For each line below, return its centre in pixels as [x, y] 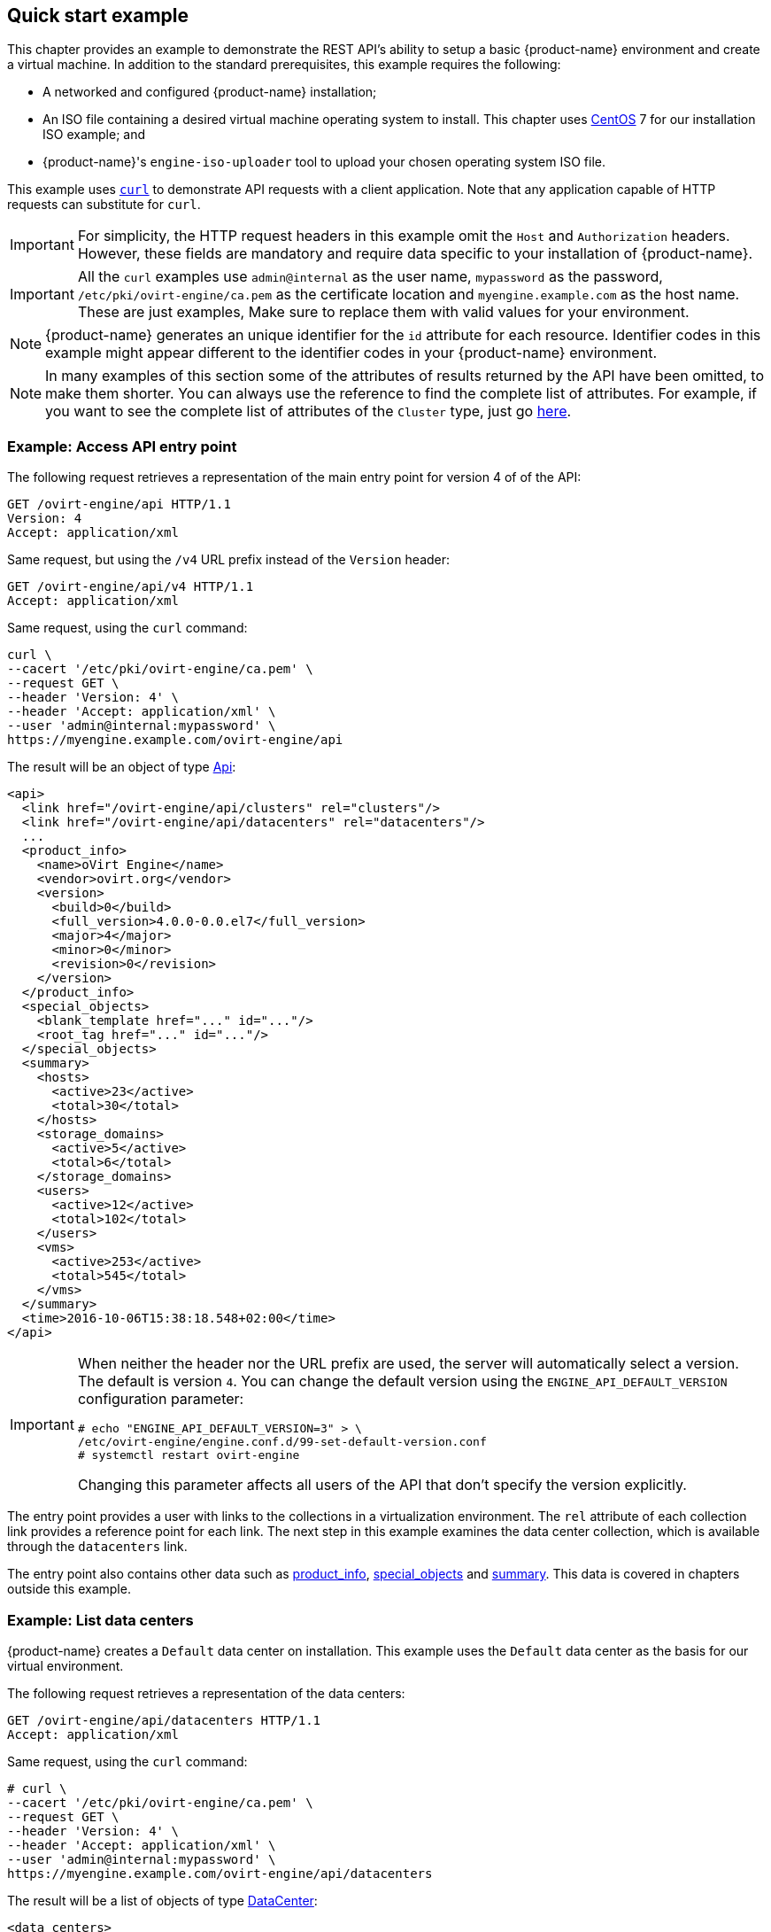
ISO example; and [94, 135]
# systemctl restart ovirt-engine [189, 1455]
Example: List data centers [100, 1620]
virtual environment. [66, 1665]
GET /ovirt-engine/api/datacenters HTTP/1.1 [164, 1720]
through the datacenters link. [97, 1547]
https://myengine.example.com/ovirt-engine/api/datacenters [220, 1873]
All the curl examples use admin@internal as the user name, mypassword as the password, [370, 277]
